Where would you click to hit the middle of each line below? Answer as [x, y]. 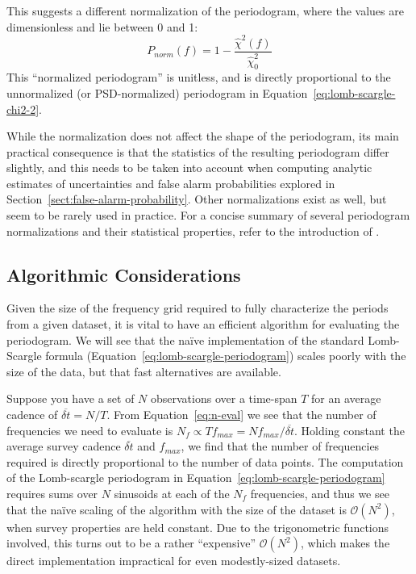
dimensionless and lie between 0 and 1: [102, 26]
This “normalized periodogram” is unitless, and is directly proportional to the [199, 77]
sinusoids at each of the [172, 493]
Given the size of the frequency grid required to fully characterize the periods [198, 308]
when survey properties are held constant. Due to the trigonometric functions [198, 527]
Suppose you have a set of [71, 398]
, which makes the [345, 543]
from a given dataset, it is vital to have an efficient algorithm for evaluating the [203, 324]
